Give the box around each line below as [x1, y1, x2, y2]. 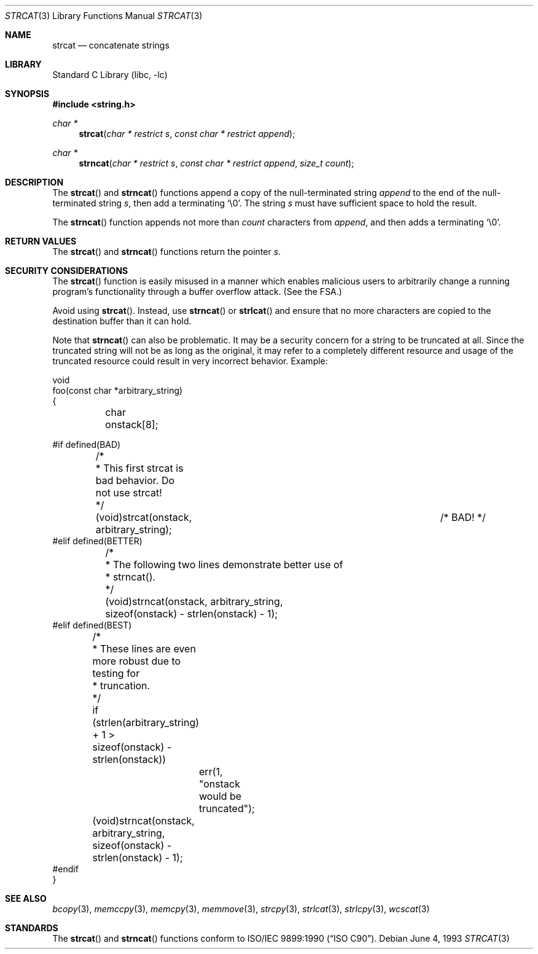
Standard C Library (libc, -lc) [52, 69, 168, 80]
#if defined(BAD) [52, 439, 121, 450]
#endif [52, 864, 79, 874]
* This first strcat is [95, 462, 184, 474]
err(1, [199, 765, 223, 778]
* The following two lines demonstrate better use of [105, 558, 343, 571]
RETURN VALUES [5, 236, 77, 246]
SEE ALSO [5, 893, 47, 904]
